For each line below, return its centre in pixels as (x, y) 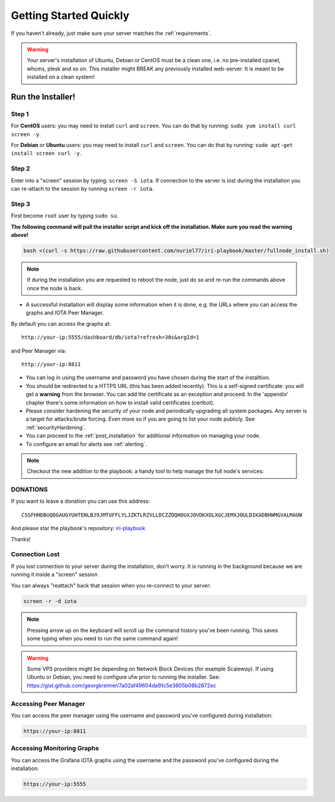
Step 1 (20, 114)
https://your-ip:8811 (55, 731)
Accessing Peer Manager (48, 704)
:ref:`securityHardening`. (56, 427)
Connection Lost (35, 554)
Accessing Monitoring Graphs (55, 748)
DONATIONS (29, 490)
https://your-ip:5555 (55, 784)
